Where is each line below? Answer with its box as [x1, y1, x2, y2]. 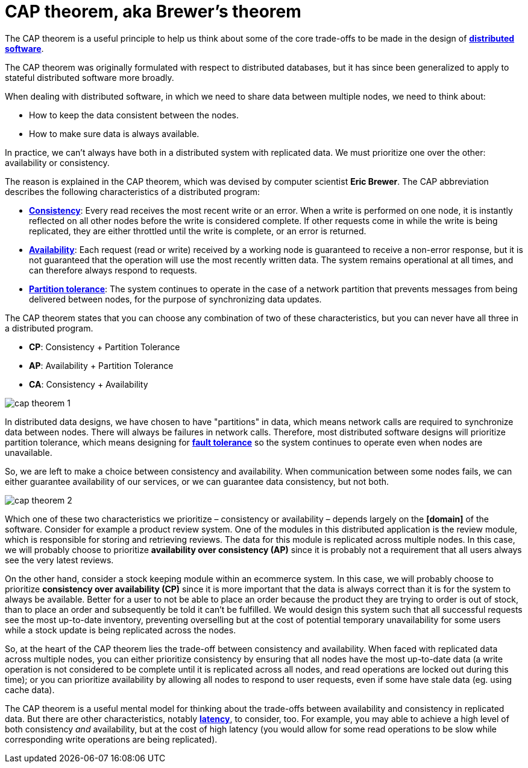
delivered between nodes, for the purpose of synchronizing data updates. [29, 293, 322, 304]
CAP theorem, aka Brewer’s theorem [5, 1, 301, 22]
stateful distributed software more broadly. [5, 72, 174, 83]
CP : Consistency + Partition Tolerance [29, 341, 180, 352]
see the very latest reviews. [5, 554, 114, 565]
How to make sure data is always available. [29, 128, 200, 139]
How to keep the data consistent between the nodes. [29, 109, 239, 120]
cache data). [5, 684, 55, 695]
